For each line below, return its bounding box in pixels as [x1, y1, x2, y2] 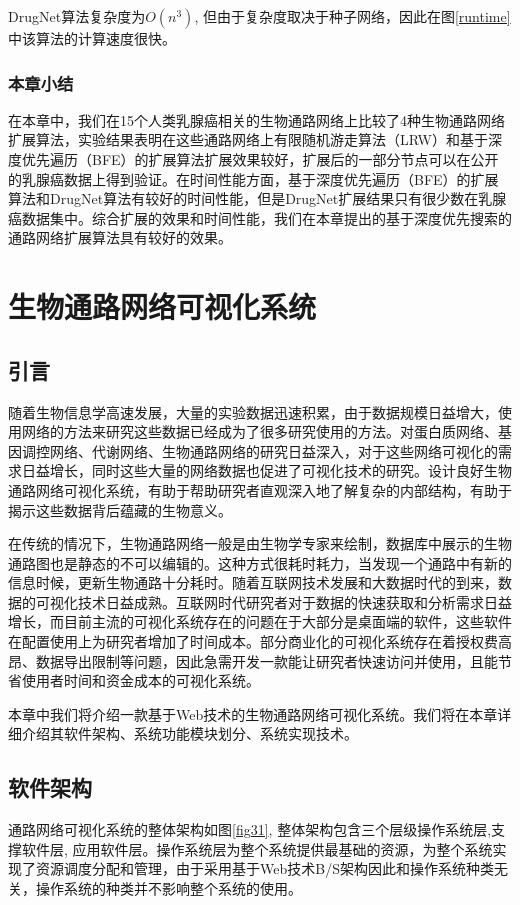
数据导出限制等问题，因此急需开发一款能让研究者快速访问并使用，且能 [35, 650, 498, 671]
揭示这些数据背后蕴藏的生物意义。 [8, 499, 232, 520]
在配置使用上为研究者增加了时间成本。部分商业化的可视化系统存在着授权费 [8, 631, 498, 652]
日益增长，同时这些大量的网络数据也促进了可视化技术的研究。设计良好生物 [21, 460, 512, 481]
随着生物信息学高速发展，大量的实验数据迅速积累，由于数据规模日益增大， [8, 401, 498, 422]
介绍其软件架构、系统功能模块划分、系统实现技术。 [21, 723, 358, 744]
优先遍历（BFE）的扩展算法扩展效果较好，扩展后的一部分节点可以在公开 [21, 149, 499, 169]
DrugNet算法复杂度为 [8, 6, 146, 26]
